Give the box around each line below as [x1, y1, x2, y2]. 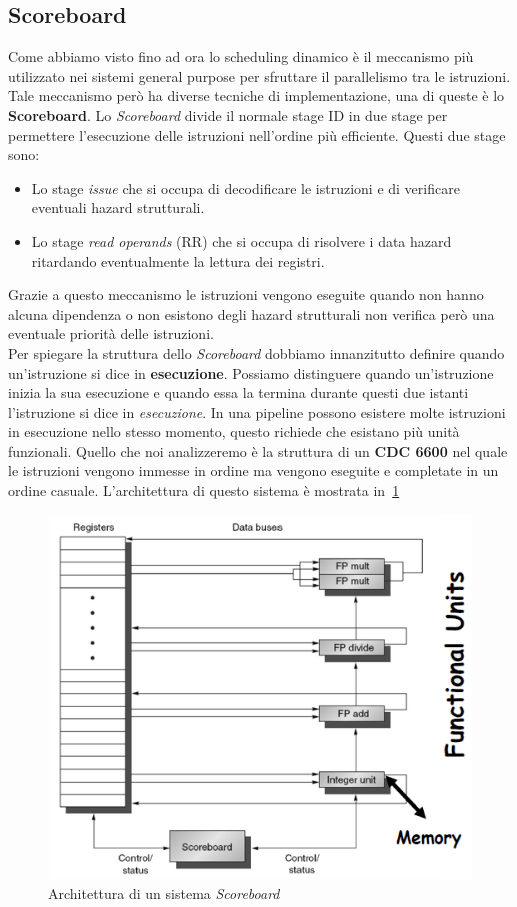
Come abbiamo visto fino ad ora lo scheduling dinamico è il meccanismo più [8, 46, 474, 67]
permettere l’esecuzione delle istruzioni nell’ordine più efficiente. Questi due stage [8, 124, 506, 145]
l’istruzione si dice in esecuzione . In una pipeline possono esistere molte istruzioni [8, 401, 506, 422]
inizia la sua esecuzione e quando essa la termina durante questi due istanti [8, 382, 469, 403]
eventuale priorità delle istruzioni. [8, 323, 214, 344]
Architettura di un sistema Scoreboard [48, 883, 280, 904]
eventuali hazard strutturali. [31, 197, 205, 218]
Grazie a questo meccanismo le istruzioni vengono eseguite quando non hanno [8, 284, 484, 305]
